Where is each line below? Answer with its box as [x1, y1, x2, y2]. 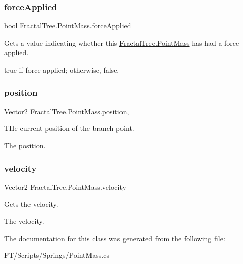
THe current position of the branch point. [4, 123, 134, 134]
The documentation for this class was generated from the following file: [4, 233, 225, 243]
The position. [4, 140, 46, 150]
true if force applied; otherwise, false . [4, 64, 119, 75]
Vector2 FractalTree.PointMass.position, [4, 106, 129, 116]
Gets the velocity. [4, 199, 58, 209]
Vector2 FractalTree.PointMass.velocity [4, 181, 126, 192]
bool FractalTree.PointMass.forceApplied [4, 20, 131, 31]
